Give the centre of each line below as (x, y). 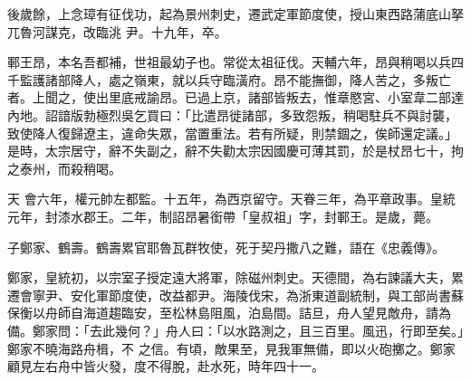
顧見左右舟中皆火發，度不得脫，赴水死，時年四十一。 (166, 366)
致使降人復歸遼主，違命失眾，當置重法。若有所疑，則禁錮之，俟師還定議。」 (232, 133)
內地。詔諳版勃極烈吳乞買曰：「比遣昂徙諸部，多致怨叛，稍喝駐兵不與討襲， (232, 114)
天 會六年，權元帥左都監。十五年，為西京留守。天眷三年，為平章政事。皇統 (231, 199)
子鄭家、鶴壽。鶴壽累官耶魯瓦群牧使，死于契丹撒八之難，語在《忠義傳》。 (226, 247)
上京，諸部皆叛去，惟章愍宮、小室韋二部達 (336, 97)
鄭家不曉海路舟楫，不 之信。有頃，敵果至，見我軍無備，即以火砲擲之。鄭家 (231, 348)
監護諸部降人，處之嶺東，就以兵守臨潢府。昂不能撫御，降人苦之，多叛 (229, 79)
